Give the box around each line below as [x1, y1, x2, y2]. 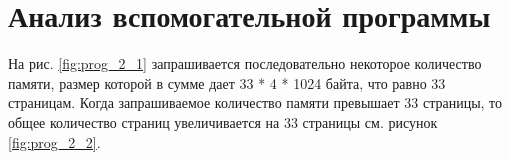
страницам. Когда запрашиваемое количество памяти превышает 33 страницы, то [8, 92, 503, 113]
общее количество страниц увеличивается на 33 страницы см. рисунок [8, 111, 438, 132]
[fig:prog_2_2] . [8, 131, 101, 152]
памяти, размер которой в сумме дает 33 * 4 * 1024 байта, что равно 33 [8, 72, 446, 93]
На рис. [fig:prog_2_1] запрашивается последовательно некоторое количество [8, 53, 482, 74]
